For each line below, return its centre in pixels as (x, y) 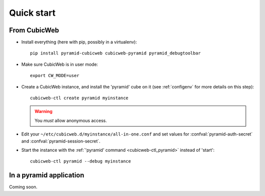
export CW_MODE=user (55, 76)
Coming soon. (23, 187)
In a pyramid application (47, 175)
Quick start (32, 13)
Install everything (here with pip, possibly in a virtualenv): (79, 42)
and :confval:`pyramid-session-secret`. (61, 141)
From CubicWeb (34, 30)
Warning (43, 112)
